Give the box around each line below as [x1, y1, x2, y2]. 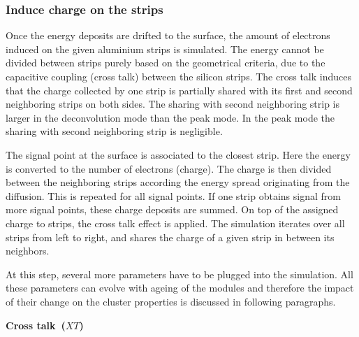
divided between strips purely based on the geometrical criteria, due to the [6, 55, 325, 70]
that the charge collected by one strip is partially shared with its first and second [6, 83, 353, 97]
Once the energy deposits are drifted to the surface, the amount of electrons [6, 28, 330, 43]
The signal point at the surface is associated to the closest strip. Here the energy [6, 147, 351, 162]
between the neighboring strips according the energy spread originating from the [6, 175, 350, 189]
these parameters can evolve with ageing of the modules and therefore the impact [6, 280, 354, 295]
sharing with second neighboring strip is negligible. [6, 124, 223, 138]
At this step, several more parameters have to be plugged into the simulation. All [6, 266, 353, 281]
